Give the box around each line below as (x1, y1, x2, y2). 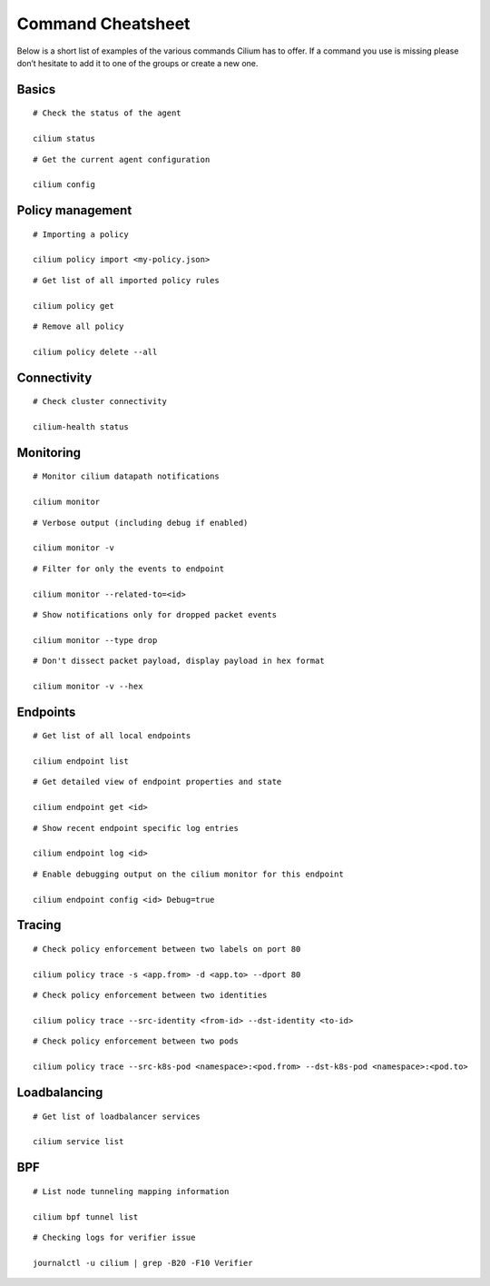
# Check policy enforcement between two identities (33, 990, 268, 1001)
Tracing (16, 917, 62, 933)
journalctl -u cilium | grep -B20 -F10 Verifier (33, 1258, 253, 1268)
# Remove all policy (33, 321, 124, 331)
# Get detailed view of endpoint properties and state (33, 777, 282, 787)
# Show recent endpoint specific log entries (33, 823, 240, 833)
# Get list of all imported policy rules (33, 275, 220, 285)
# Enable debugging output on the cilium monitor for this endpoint (33, 868, 344, 879)
